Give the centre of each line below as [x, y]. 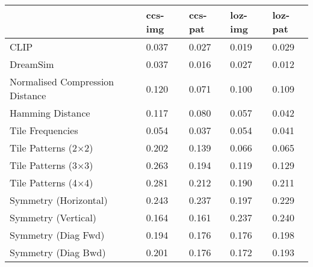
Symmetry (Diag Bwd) [58, 252]
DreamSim [32, 64]
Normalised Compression [62, 81]
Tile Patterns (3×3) [51, 165]
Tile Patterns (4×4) [51, 183]
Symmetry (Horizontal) [59, 200]
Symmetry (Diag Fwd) [57, 235]
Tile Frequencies [44, 130]
